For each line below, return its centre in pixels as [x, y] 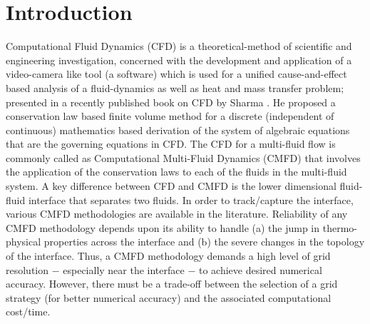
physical [24, 242]
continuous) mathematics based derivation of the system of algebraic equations [178, 130]
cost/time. [28, 312]
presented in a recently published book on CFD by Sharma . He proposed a [171, 102]
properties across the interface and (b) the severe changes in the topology [204, 242]
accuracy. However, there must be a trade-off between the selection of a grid [172, 284]
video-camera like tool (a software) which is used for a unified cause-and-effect [176, 74]
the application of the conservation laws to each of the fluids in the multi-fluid [176, 172]
